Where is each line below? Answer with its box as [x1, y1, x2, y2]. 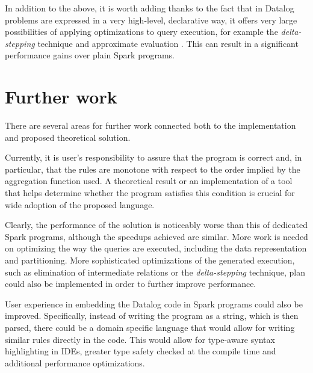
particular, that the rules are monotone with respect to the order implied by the [5, 162, 300, 175]
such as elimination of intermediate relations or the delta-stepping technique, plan [5, 265, 306, 278]
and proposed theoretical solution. [5, 131, 131, 143]
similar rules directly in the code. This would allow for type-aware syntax [5, 333, 275, 345]
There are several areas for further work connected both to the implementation [5, 119, 296, 132]
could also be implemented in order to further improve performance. [5, 277, 256, 290]
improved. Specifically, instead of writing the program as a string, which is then [5, 309, 299, 322]
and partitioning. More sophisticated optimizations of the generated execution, [5, 254, 295, 267]
